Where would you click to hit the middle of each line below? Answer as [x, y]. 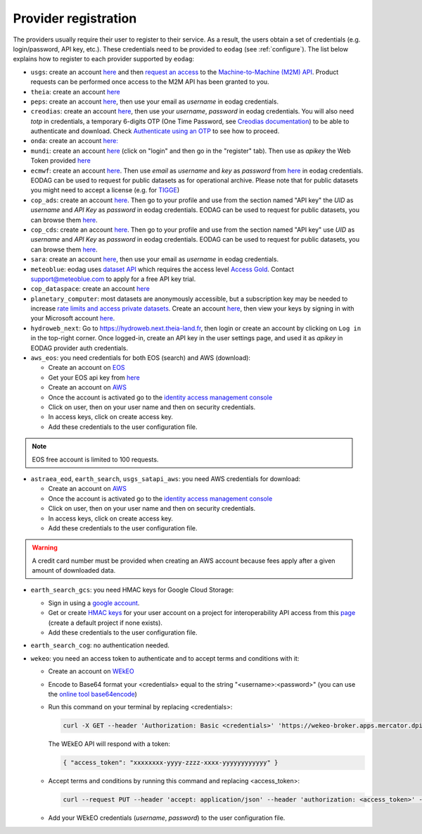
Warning [45, 548]
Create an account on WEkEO [91, 671]
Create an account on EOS [87, 368]
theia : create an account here [75, 92]
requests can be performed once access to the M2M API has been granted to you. [150, 82]
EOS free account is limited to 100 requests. [95, 459]
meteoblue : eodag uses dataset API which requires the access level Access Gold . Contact [162, 269]
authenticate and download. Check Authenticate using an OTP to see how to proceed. [155, 131]
